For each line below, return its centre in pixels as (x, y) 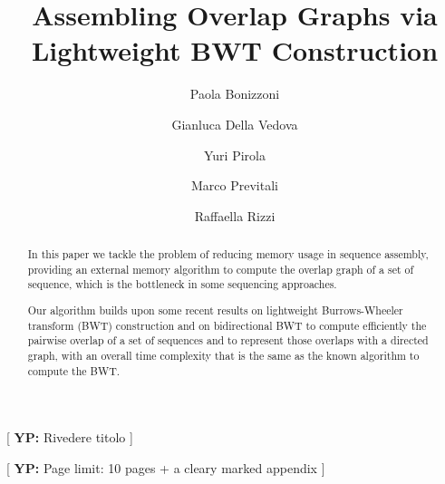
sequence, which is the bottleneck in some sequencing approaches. (182, 284)
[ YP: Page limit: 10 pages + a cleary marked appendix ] (166, 467)
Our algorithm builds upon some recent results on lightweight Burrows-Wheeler (215, 310)
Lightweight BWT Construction (235, 50)
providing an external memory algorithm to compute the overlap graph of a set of (221, 269)
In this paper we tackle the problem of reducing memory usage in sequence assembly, (228, 254)
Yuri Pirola (235, 155)
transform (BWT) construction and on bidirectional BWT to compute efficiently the (227, 325)
